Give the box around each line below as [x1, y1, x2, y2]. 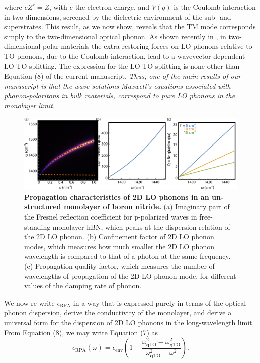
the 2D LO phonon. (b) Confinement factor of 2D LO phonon [24, 231, 214, 242]
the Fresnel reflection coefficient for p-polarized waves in [24, 211, 197, 222]
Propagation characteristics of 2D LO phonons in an [24, 191, 209, 202]
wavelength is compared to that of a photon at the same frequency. [24, 251, 231, 261]
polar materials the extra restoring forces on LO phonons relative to [43, 41, 252, 51]
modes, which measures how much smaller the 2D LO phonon [24, 241, 214, 251]
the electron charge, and [75, 2, 150, 12]
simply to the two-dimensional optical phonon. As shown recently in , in [4, 31, 226, 41]
